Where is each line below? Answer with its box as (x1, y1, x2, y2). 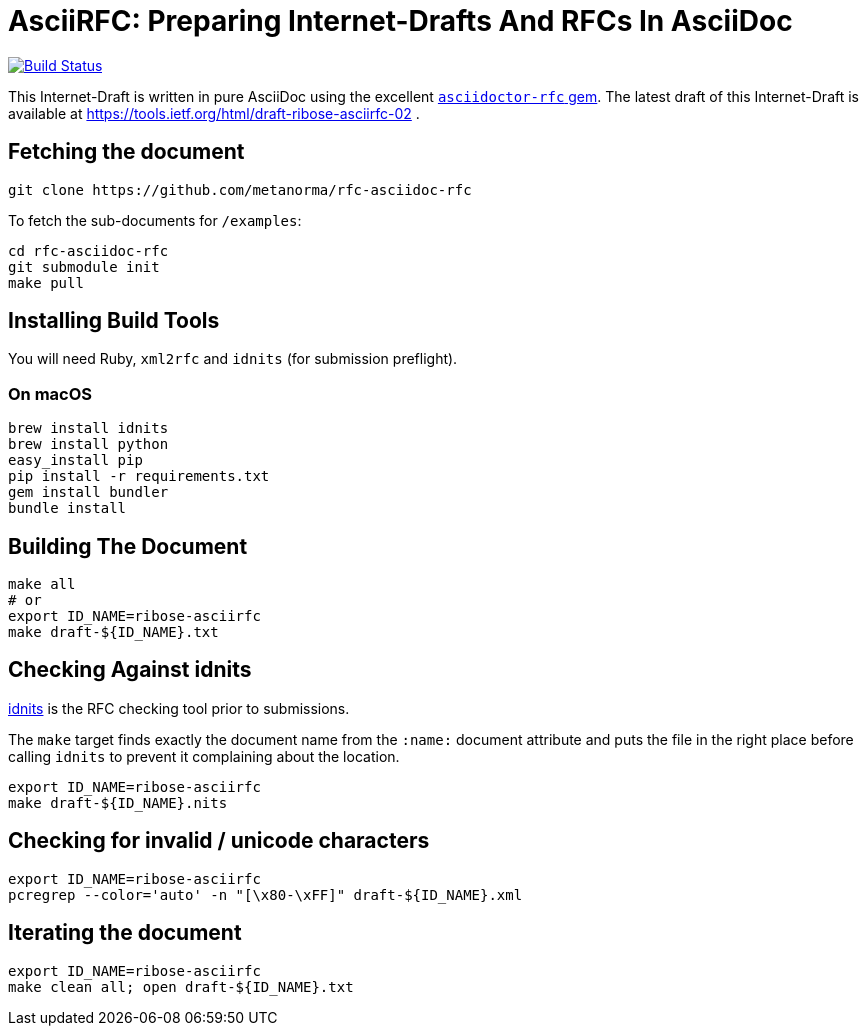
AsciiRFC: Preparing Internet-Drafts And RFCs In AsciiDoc (8, 4, 793, 38)
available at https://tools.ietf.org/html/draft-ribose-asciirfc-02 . (8, 104, 420, 122)
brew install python (8, 436, 169, 453)
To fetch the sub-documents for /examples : (8, 211, 302, 229)
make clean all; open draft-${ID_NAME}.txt (8, 978, 354, 995)
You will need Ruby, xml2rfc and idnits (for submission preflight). (8, 350, 458, 368)
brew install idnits (8, 420, 169, 437)
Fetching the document (8, 139, 245, 165)
